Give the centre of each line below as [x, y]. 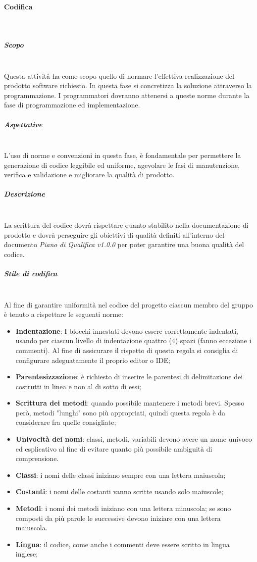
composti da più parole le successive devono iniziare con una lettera [118, 518]
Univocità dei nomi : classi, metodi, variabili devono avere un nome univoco [134, 439]
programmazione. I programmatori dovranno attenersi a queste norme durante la [127, 95]
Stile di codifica [31, 273]
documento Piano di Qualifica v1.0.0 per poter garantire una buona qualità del [124, 244]
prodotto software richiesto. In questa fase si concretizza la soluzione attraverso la [128, 85]
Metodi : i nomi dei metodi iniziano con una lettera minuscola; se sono [123, 508]
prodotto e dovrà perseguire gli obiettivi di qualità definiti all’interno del [114, 234]
